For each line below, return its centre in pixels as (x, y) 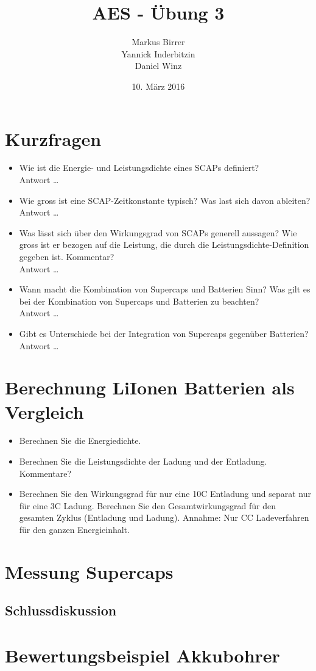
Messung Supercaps (89, 571)
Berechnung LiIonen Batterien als (150, 387)
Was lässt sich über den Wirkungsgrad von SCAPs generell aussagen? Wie (158, 232)
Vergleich (44, 411)
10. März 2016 (158, 86)
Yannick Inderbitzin (158, 53)
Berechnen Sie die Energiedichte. (80, 441)
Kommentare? (45, 473)
